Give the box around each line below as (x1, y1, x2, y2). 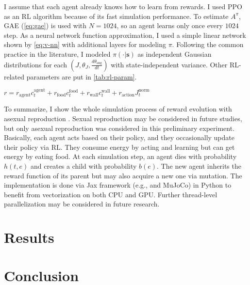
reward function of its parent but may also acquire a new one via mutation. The (4, 170, 242, 180)
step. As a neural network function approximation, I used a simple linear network (4, 30, 246, 40)
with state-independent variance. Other (111, 59, 228, 69)
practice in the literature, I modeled (4, 48, 111, 59)
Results (4, 227, 54, 247)
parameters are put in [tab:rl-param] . (26, 71, 137, 81)
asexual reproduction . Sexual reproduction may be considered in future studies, (4, 113, 242, 124)
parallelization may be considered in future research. (4, 199, 160, 209)
